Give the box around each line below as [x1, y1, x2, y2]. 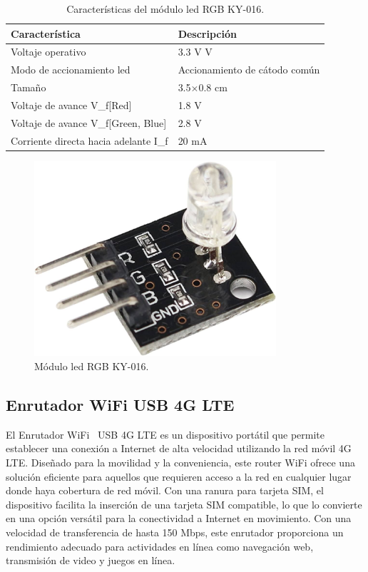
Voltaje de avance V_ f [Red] [11, 97, 132, 112]
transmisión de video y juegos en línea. [6, 553, 175, 568]
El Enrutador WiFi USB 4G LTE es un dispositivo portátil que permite [6, 427, 325, 441]
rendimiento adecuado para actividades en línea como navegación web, [6, 538, 314, 553]
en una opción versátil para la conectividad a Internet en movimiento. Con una [6, 511, 352, 526]
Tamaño [11, 80, 46, 95]
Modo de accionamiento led [11, 62, 131, 77]
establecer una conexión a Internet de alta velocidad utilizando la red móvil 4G [6, 441, 352, 456]
